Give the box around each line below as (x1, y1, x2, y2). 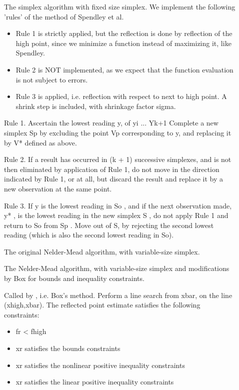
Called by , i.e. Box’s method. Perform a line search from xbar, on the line (4, 289, 232, 300)
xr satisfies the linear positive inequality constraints (15, 376, 174, 387)
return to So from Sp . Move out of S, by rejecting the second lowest (4, 219, 214, 230)
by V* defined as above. (4, 137, 77, 147)
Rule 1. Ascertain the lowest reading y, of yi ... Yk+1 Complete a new (4, 117, 218, 128)
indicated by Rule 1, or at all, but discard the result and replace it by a (4, 173, 223, 184)
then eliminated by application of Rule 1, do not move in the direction (4, 163, 219, 174)
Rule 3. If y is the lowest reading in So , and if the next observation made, (4, 200, 232, 210)
